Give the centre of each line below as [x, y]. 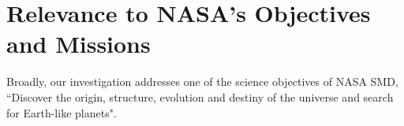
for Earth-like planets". [62, 112]
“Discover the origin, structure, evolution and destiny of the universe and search [200, 96]
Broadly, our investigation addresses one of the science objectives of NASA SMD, [202, 82]
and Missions [79, 44]
